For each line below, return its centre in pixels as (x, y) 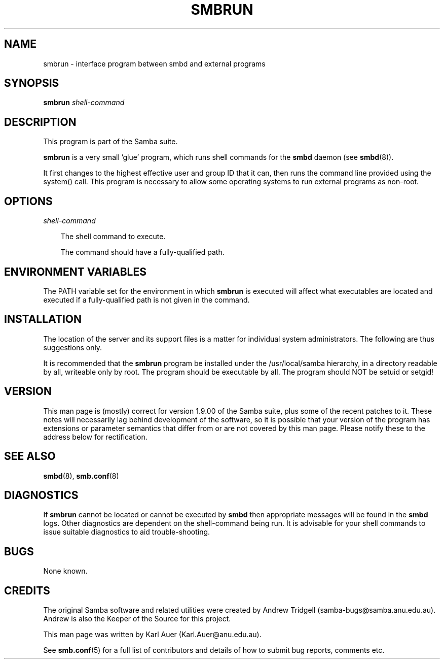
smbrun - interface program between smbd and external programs (154, 63)
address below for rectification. (95, 437)
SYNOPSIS (32, 83)
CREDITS (27, 590)
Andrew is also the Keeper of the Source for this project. (137, 619)
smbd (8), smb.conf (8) (81, 476)
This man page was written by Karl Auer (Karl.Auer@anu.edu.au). (152, 635)
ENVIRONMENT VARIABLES (75, 272)
